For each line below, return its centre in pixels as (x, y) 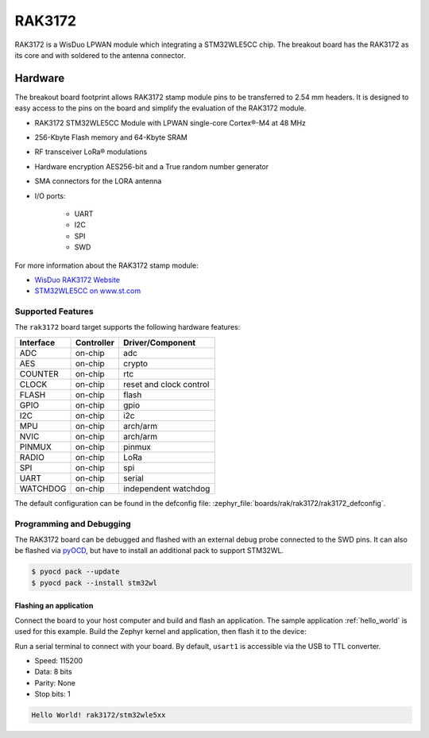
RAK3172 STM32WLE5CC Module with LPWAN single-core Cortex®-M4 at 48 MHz (170, 122)
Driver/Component (160, 342)
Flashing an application (54, 606)
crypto (136, 363)
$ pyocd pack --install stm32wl (95, 583)
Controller (95, 342)
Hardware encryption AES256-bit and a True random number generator (152, 166)
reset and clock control (166, 384)
